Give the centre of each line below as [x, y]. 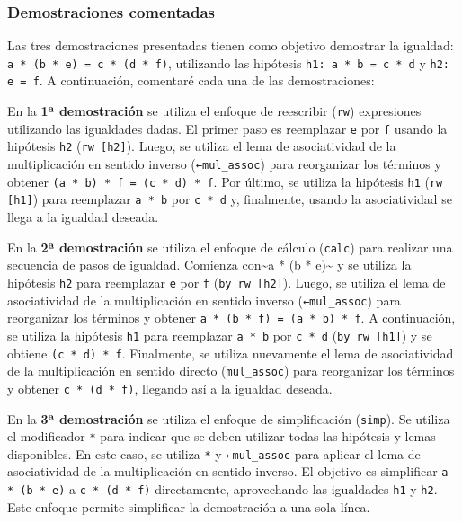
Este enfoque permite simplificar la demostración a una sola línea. [189, 506]
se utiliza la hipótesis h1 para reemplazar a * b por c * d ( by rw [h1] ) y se [220, 335]
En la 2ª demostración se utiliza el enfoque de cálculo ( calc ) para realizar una [230, 247]
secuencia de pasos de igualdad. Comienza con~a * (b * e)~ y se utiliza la [209, 265]
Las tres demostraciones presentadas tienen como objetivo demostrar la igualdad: [231, 45]
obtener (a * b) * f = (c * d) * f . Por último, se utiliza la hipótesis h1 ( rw [225, 181]
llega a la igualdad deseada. [83, 217]
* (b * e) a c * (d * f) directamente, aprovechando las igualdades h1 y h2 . [222, 489]
